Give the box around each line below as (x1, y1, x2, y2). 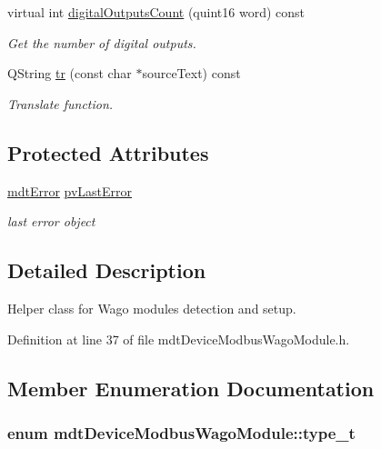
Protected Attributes (7, 138, 209, 166)
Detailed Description (7, 256, 206, 284)
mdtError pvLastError (7, 181, 133, 200)
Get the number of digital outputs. (7, 33, 196, 52)
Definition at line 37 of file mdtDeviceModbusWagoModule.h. (7, 329, 350, 348)
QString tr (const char (7, 64, 132, 83)
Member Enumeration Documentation (7, 374, 375, 402)
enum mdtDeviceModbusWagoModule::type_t (7, 421, 356, 444)
